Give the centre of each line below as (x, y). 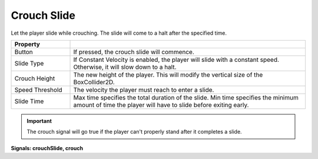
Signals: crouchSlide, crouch (47, 148)
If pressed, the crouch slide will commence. (134, 52)
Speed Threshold (38, 90)
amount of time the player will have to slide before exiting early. (161, 105)
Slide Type (29, 63)
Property (27, 44)
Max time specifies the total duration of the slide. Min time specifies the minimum (186, 97)
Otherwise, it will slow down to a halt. (125, 67)
